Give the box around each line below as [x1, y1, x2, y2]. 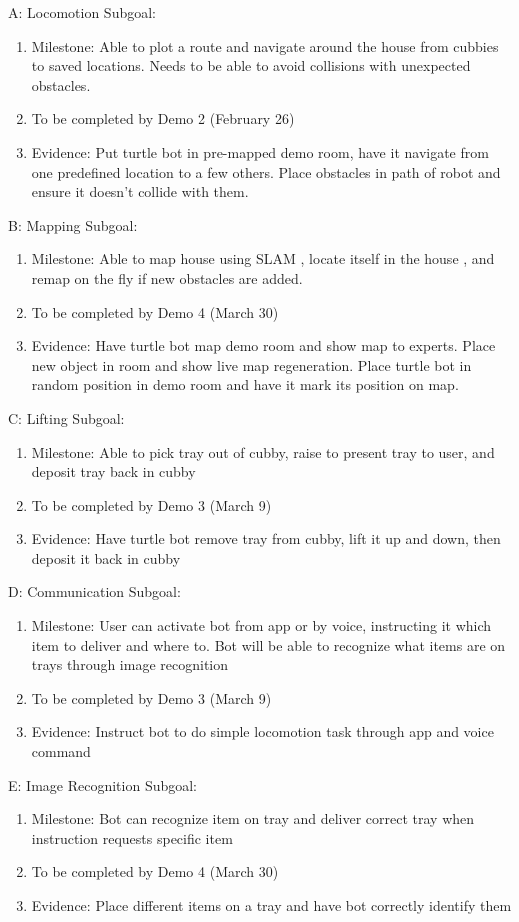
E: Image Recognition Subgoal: [8, 774, 198, 795]
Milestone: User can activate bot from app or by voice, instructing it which [31, 615, 492, 636]
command [31, 741, 91, 762]
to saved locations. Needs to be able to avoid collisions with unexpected [31, 55, 471, 76]
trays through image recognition [31, 654, 229, 675]
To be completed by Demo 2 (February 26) [31, 108, 295, 129]
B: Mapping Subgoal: [8, 214, 138, 235]
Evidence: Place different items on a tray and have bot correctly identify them [31, 895, 512, 915]
